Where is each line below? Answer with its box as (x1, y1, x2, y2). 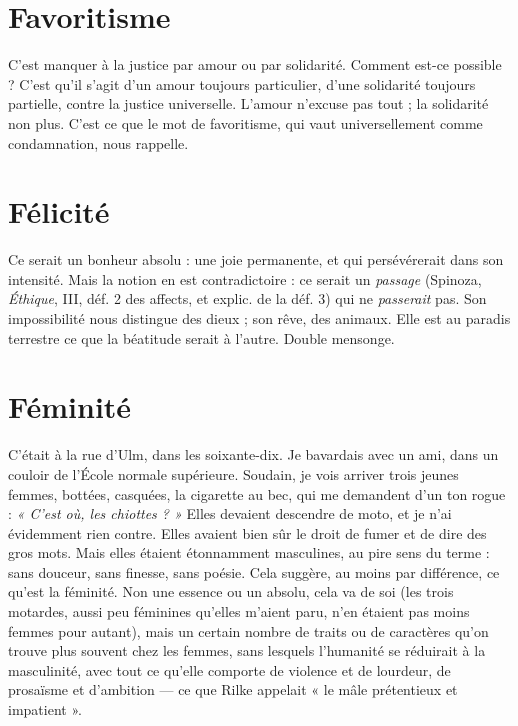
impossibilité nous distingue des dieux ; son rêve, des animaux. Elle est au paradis (8, 308, 511, 328)
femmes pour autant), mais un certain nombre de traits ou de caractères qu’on (8, 620, 489, 641)
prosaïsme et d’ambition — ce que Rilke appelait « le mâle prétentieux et (8, 679, 458, 700)
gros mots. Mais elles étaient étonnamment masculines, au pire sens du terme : (8, 542, 490, 563)
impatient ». (8, 699, 82, 720)
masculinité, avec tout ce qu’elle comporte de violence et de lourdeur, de (8, 659, 451, 680)
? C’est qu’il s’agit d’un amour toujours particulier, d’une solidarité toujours (8, 73, 476, 94)
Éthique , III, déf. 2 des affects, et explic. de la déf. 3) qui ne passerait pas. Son (8, 288, 487, 309)
